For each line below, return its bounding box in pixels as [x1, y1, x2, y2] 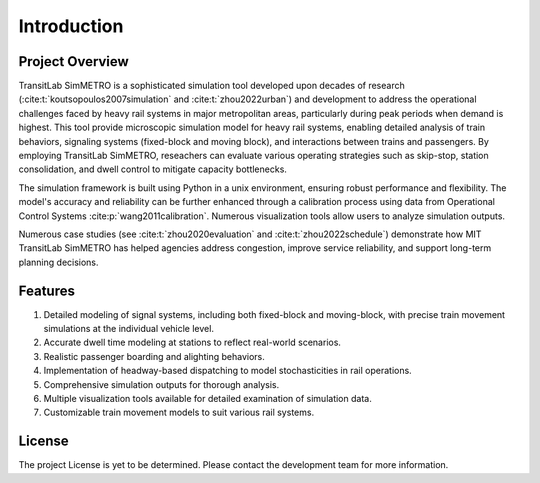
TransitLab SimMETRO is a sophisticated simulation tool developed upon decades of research [18, 80, 405, 92]
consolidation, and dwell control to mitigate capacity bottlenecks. [18, 163, 287, 175]
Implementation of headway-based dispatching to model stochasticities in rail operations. [43, 365, 412, 377]
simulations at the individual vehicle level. [43, 323, 215, 335]
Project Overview [18, 53, 129, 70]
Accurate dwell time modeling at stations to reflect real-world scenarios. [43, 336, 342, 349]
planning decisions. [18, 256, 99, 268]
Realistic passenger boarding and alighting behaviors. [43, 350, 265, 362]
